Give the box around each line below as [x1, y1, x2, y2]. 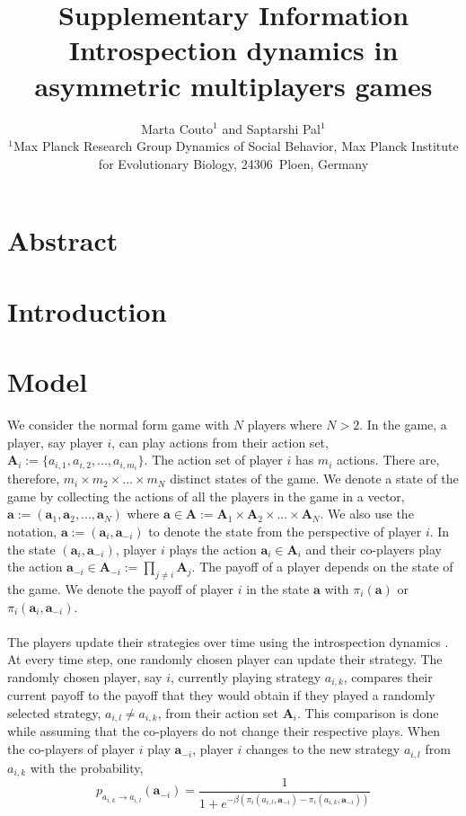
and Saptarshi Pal [222, 119, 321, 137]
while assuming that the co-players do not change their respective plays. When [7, 722, 440, 741]
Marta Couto [141, 119, 214, 137]
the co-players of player [7, 740, 136, 758]
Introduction [7, 292, 167, 329]
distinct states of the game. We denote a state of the [170, 469, 459, 488]
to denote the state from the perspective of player [148, 522, 422, 541]
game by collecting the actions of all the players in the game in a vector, [7, 486, 405, 505]
